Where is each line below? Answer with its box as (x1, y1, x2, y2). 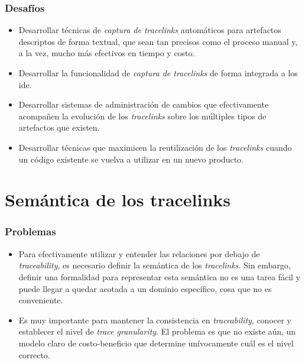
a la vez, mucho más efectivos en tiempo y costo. (18, 47, 195, 59)
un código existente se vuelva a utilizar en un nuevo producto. (18, 153, 244, 165)
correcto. (18, 348, 50, 361)
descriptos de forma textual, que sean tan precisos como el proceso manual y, (18, 35, 298, 47)
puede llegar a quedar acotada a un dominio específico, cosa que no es (18, 282, 272, 294)
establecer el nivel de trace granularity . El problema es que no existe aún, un (18, 325, 296, 338)
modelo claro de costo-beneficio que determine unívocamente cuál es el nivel (18, 336, 294, 349)
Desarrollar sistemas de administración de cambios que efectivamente (18, 98, 269, 111)
